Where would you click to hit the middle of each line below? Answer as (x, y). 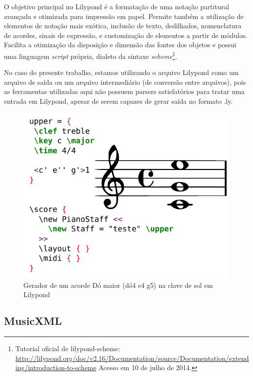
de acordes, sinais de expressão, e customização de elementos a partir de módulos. (126, 35)
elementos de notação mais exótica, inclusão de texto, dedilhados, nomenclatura (123, 26)
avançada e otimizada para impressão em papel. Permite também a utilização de (124, 16)
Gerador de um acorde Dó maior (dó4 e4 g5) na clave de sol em (118, 285)
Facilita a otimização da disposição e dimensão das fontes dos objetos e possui (120, 45)
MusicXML (33, 321)
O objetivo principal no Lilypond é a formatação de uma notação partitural (117, 6)
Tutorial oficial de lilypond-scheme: (68, 348)
